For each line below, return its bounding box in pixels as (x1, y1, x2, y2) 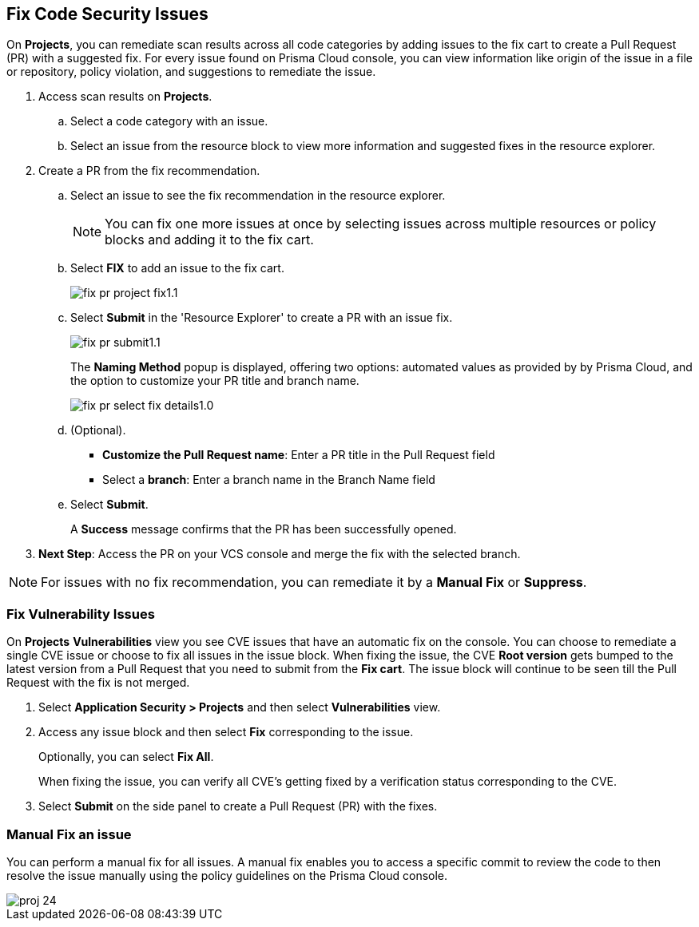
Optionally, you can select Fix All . (38, 750, 214, 764)
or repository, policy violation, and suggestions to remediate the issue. (6, 65, 376, 79)
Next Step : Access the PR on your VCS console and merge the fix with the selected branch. (38, 547, 521, 561)
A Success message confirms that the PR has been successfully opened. (70, 522, 457, 537)
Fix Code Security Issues (6, 4, 209, 24)
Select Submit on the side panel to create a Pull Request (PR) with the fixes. (38, 799, 438, 814)
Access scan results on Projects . (38, 89, 212, 104)
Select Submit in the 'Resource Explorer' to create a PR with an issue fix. (70, 311, 453, 325)
